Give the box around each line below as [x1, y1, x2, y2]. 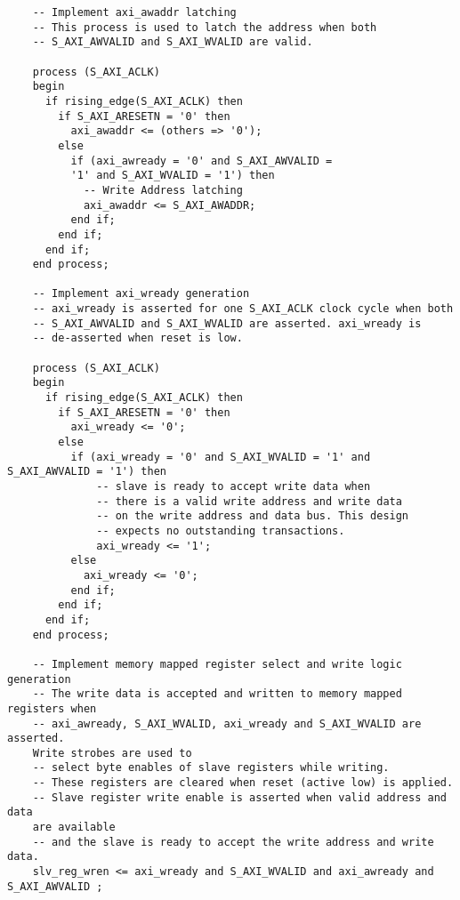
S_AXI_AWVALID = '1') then [7, 465, 166, 478]
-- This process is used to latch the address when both [32, 20, 377, 34]
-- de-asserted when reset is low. [32, 332, 243, 345]
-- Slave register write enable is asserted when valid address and [32, 791, 447, 804]
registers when [7, 702, 97, 715]
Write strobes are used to [32, 746, 192, 759]
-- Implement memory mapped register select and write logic [32, 657, 402, 671]
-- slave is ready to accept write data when [96, 480, 371, 493]
